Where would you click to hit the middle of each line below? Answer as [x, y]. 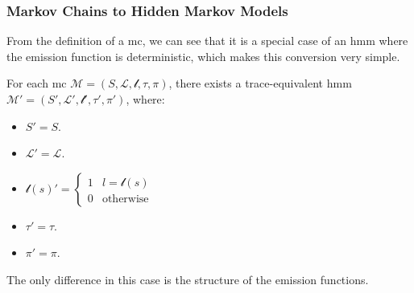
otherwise [125, 199]
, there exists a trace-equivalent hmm [260, 83]
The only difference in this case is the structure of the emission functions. [188, 279]
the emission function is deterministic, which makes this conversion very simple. [203, 56]
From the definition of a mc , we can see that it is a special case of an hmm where [207, 41]
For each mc [37, 83]
